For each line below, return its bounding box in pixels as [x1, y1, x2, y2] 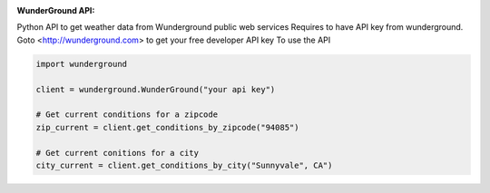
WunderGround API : [16, 5, 95, 15]
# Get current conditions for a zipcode [35, 110, 218, 120]
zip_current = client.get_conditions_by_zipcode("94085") [35, 122, 299, 132]
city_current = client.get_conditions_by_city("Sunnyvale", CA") [35, 159, 333, 170]
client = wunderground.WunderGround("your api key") [35, 84, 276, 94]
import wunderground [35, 59, 127, 69]
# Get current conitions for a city [35, 148, 200, 158]
